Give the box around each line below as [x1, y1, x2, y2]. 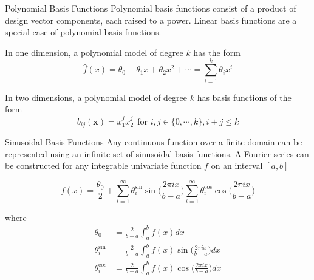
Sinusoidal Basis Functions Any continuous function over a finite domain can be [5, 135, 302, 148]
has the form [193, 46, 241, 58]
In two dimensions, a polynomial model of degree [5, 90, 188, 103]
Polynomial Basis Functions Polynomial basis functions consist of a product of [5, 2, 296, 14]
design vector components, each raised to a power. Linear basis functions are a [5, 13, 297, 26]
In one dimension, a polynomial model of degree [5, 46, 183, 58]
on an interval [211, 159, 263, 172]
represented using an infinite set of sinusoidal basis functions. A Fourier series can [5, 147, 309, 160]
